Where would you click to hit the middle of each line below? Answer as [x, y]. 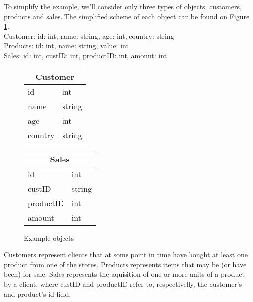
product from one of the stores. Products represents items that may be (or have [125, 264]
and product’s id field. [38, 293]
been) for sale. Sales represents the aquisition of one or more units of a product [124, 274]
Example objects [49, 238]
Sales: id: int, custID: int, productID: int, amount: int [86, 55]
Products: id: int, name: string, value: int [66, 45]
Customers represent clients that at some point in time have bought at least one [126, 255]
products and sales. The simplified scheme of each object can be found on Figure [127, 16]
